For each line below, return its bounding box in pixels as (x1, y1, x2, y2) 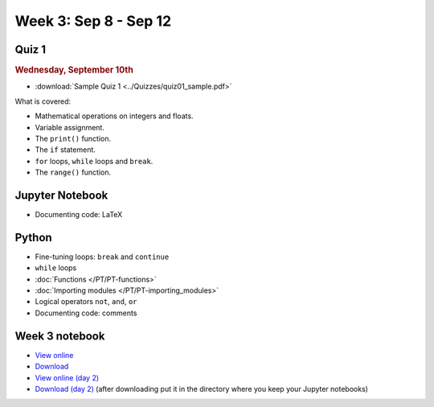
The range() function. (35, 167, 112, 177)
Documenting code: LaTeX (35, 209, 123, 219)
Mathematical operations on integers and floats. (35, 111, 194, 121)
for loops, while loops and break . (35, 156, 154, 166)
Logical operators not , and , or (35, 297, 137, 306)
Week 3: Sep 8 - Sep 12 (14, 12, 172, 30)
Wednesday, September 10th (14, 64, 134, 76)
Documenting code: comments (35, 308, 137, 318)
